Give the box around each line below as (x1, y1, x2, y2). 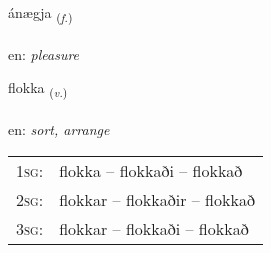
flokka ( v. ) (8, 77, 68, 101)
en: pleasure (8, 43, 80, 64)
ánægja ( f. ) (8, 2, 73, 25)
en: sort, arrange (8, 119, 110, 140)
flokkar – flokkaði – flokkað (59, 216, 249, 240)
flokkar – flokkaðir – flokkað (59, 187, 255, 211)
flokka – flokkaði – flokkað (59, 158, 243, 182)
